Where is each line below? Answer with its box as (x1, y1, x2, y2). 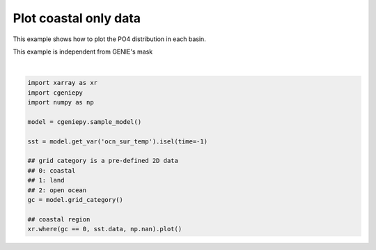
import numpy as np (27, 98, 94, 107)
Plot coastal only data (13, 10, 141, 26)
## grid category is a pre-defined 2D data (27, 157, 179, 165)
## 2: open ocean (27, 186, 87, 194)
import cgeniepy (27, 88, 84, 97)
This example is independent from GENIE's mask (13, 47, 153, 56)
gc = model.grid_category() (27, 196, 123, 203)
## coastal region (27, 215, 91, 223)
